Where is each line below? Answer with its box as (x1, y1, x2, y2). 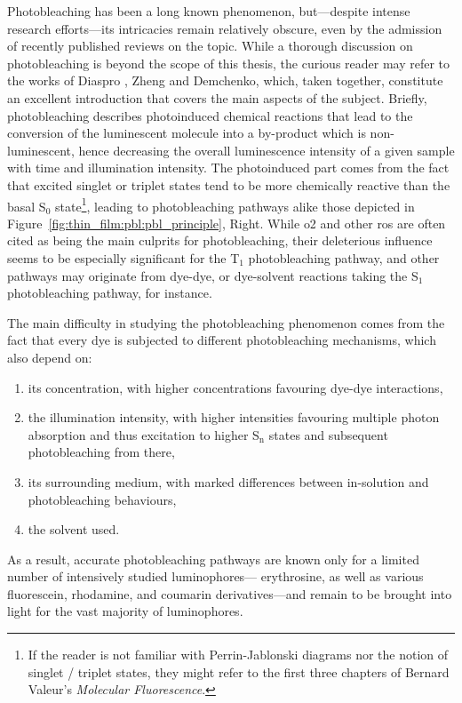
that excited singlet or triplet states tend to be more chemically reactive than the (7, 175, 450, 194)
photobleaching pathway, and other (248, 248, 440, 267)
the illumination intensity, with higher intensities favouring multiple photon (28, 408, 440, 427)
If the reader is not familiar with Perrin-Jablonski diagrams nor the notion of (28, 645, 449, 664)
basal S (7, 196, 46, 215)
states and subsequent (268, 425, 388, 443)
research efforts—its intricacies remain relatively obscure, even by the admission (7, 19, 442, 37)
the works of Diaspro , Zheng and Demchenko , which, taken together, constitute (7, 71, 443, 90)
